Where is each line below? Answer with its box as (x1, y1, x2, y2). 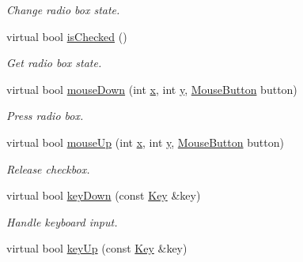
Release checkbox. (6, 160, 90, 177)
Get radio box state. (6, 54, 102, 71)
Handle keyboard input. (6, 213, 118, 230)
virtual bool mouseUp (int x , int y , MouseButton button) (6, 133, 284, 150)
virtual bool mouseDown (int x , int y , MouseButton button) (6, 80, 297, 97)
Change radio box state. (6, 2, 120, 17)
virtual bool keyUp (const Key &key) (6, 240, 187, 256)
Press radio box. (6, 107, 84, 124)
